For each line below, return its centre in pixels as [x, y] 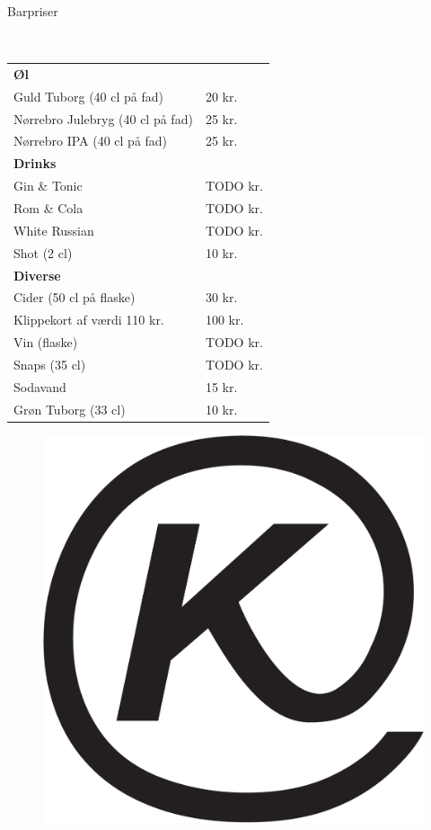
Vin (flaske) [46, 342]
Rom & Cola [48, 208]
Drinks [35, 163]
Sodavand [40, 386]
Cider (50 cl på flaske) [75, 297]
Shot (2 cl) [43, 252]
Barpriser [33, 11]
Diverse [37, 275]
